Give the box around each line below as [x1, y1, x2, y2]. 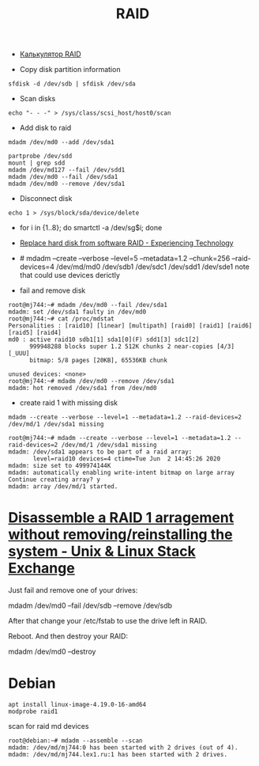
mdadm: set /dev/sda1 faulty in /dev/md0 [8, 308, 147, 317]
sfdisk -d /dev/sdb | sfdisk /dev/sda [8, 80, 136, 88]
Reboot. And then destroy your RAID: [8, 631, 129, 641]
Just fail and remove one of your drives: [8, 586, 138, 595]
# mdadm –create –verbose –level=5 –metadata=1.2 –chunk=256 [19, 254, 231, 264]
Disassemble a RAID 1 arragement [8, 509, 235, 527]
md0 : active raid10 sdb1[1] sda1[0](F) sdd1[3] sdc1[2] [8, 336, 200, 344]
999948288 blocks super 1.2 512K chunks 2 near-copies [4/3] [28, 343, 235, 351]
